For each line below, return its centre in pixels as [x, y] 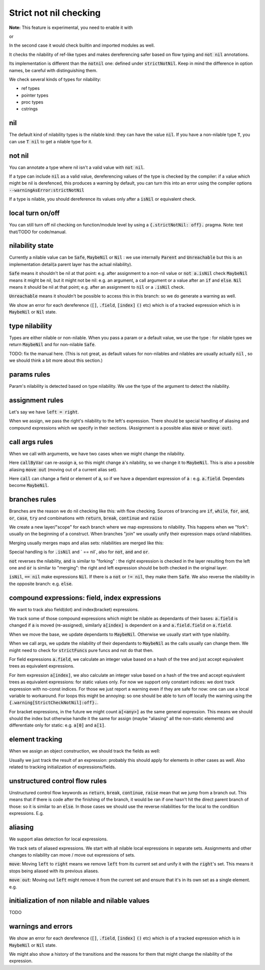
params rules [30, 375]
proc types [32, 102]
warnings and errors [41, 927]
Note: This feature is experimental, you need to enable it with [71, 27]
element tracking [36, 740]
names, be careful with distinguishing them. [53, 70]
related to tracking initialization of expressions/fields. [63, 767]
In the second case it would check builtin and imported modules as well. [82, 45]
